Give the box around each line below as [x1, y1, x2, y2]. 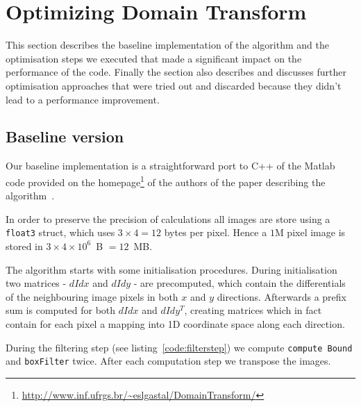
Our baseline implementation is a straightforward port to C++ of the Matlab [6, 158, 335, 173]
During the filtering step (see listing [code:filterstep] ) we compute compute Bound [6, 340, 353, 354]
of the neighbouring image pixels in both [6, 289, 178, 304]
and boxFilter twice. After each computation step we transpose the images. [6, 354, 331, 368]
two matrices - [6, 276, 67, 290]
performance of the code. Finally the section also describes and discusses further [6, 65, 346, 79]
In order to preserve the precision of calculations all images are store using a [6, 211, 330, 226]
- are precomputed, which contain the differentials [133, 276, 346, 290]
